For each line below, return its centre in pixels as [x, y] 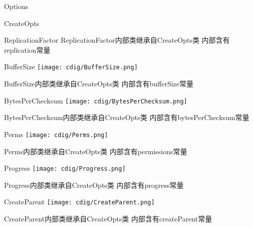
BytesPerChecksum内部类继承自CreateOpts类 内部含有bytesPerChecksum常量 [127, 117]
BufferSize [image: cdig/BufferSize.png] [71, 67]
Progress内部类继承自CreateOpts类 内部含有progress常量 [94, 185]
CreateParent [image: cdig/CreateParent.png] [79, 202]
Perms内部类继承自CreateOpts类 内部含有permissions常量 [96, 151]
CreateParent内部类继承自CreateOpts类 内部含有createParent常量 [108, 219]
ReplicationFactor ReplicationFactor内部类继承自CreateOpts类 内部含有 [117, 40]
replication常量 [27, 49]
